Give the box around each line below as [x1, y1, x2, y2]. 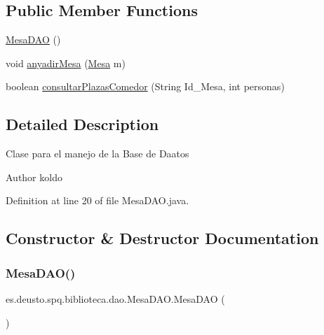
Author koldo [6, 169, 62, 184]
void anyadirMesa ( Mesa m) [6, 55, 126, 70]
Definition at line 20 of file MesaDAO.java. [6, 193, 189, 208]
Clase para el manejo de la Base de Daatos [6, 146, 189, 161]
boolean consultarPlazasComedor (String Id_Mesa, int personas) [6, 79, 285, 94]
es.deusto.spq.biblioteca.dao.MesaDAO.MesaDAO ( [6, 291, 225, 306]
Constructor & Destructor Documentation [6, 227, 319, 249]
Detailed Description [6, 113, 159, 135]
